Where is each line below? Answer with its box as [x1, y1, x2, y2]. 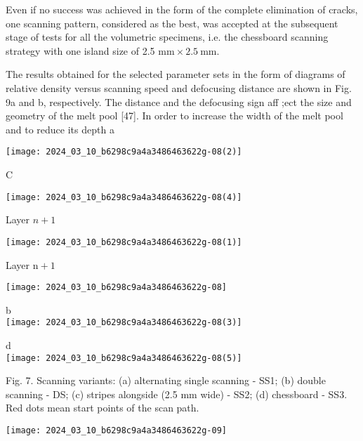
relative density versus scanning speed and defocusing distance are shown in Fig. [6, 80, 352, 95]
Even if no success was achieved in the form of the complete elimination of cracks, [6, 2, 358, 16]
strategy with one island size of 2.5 [6, 43, 155, 58]
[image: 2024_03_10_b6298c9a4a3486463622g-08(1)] [6, 237, 242, 247]
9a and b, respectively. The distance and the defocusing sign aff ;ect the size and [6, 94, 352, 109]
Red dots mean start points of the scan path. [6, 400, 199, 415]
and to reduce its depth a [6, 121, 114, 136]
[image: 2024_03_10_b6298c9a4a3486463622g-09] [6, 426, 227, 436]
